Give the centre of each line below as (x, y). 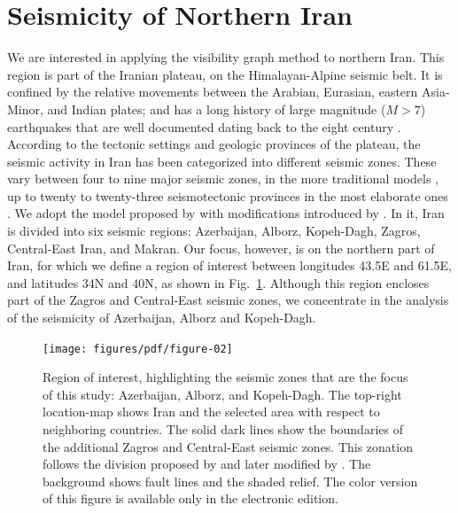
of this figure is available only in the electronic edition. (190, 498)
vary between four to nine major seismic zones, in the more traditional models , (223, 179)
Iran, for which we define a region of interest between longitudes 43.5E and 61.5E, (229, 265)
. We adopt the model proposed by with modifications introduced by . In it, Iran (226, 213)
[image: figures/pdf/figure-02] (138, 349)
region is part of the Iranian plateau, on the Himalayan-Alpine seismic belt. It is (225, 74)
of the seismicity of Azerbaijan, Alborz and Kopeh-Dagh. (162, 318)
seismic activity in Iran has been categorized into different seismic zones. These (222, 161)
